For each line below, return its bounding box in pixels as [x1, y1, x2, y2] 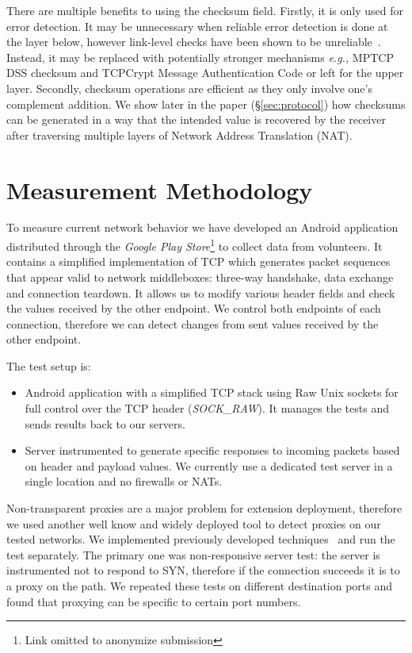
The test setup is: [6, 357, 91, 374]
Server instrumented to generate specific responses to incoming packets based [25, 442, 400, 459]
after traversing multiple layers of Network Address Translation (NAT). [6, 126, 353, 143]
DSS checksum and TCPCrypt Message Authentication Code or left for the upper [6, 64, 404, 81]
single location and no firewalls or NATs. [25, 473, 223, 490]
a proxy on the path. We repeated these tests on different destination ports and [6, 578, 393, 593]
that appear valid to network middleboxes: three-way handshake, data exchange [6, 268, 394, 285]
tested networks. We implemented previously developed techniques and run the [6, 531, 395, 547]
